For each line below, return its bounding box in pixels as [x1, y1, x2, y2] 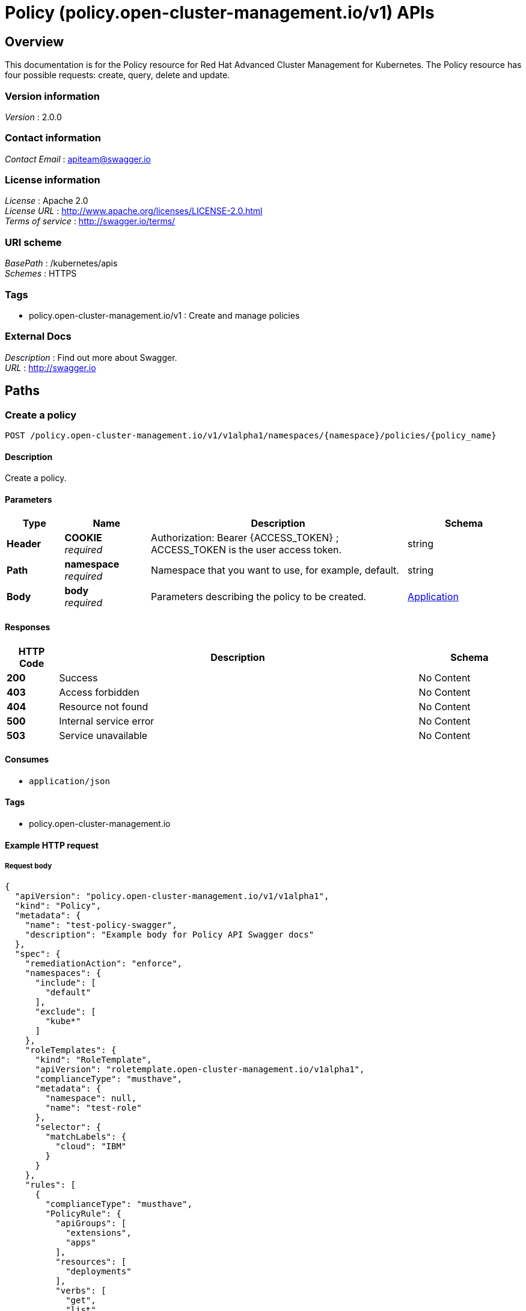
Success [59, 671, 98, 684]
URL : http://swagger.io [5, 362, 96, 373]
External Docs [5, 330, 72, 343]
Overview [5, 34, 64, 49]
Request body [5, 861, 52, 870]
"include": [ [35, 978, 96, 988]
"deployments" [66, 1266, 132, 1277]
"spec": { [14, 949, 61, 959]
